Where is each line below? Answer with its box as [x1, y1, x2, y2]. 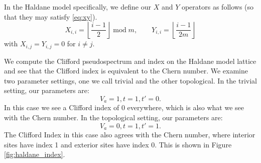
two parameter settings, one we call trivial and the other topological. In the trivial [4, 75, 257, 86]
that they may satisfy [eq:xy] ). [4, 11, 97, 22]
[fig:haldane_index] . [4, 149, 65, 159]
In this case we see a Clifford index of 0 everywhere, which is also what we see [4, 102, 244, 113]
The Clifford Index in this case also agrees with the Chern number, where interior [4, 129, 255, 140]
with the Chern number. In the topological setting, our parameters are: [4, 112, 223, 123]
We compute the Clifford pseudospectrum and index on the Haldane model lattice [4, 55, 256, 66]
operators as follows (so [181, 2, 254, 12]
